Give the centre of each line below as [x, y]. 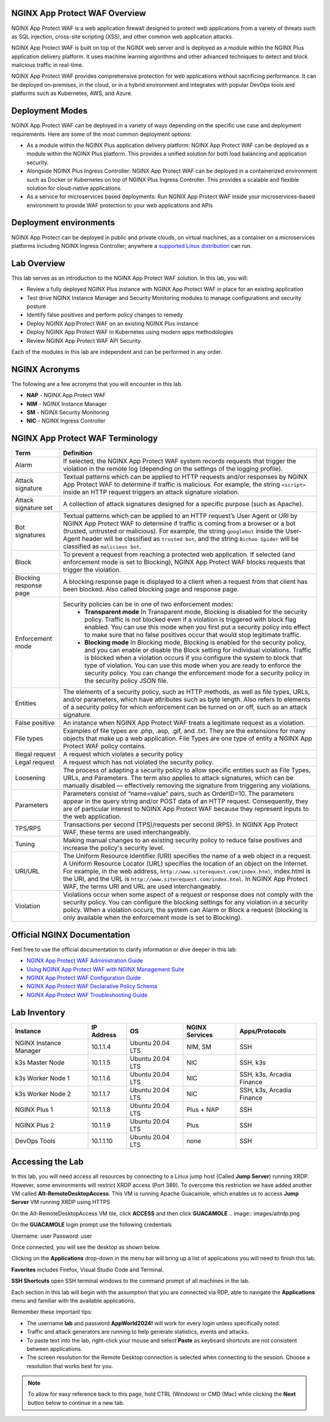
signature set [34, 508]
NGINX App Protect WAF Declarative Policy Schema [92, 986]
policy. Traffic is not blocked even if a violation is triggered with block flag [190, 619]
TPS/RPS [28, 828]
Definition [78, 453]
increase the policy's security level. [114, 848]
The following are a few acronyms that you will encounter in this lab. [97, 384]
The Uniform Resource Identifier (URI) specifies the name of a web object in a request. [187, 856]
